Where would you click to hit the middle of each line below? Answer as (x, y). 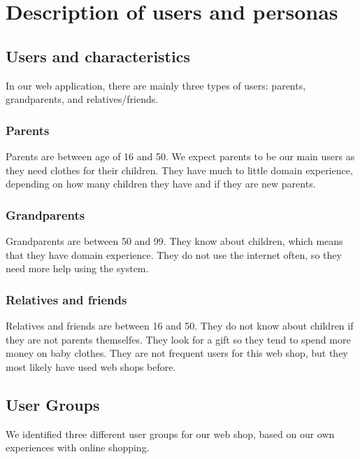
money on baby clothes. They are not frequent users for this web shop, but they (177, 353)
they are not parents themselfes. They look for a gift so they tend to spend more (178, 339)
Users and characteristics (98, 56)
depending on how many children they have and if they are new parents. (161, 184)
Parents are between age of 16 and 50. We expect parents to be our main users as (180, 156)
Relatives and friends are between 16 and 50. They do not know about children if (180, 325)
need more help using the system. (77, 268)
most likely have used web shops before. (91, 366)
